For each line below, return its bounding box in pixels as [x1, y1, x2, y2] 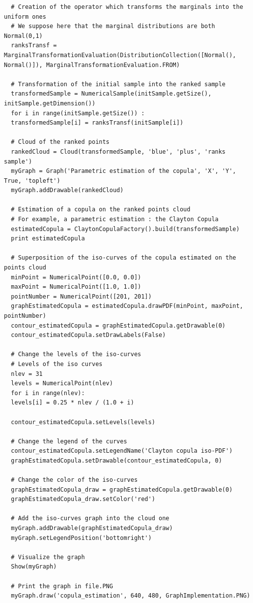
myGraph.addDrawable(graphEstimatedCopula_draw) [11, 525, 173, 532]
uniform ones [4, 13, 46, 20]
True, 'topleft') [4, 177, 60, 184]
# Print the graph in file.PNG [11, 582, 113, 590]
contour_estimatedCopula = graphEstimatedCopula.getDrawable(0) [11, 322, 226, 329]
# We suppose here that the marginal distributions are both [11, 23, 215, 30]
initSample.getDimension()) [4, 100, 96, 107]
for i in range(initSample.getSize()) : [11, 109, 145, 117]
